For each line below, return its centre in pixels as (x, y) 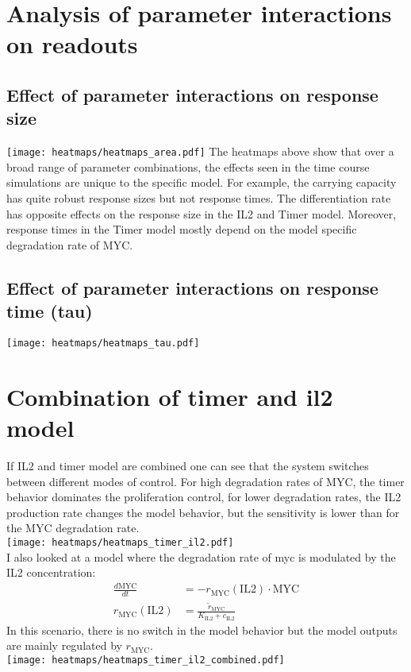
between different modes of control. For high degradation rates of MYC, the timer (205, 481)
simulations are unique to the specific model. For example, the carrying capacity (202, 182)
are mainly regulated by (64, 645)
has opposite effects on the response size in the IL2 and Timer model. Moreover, (202, 213)
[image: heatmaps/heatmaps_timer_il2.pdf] (120, 542)
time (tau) (50, 311)
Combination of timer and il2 (170, 396)
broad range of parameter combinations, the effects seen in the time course (188, 166)
